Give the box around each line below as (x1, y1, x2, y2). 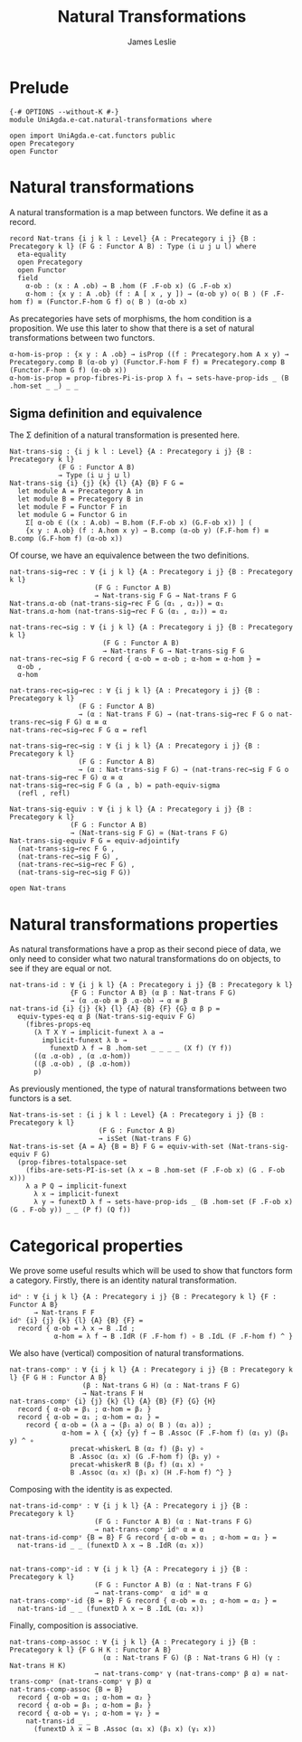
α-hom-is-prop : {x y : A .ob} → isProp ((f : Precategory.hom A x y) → (9, 350, 289, 359)
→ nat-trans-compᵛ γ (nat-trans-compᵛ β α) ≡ (94, 1670, 269, 1679)
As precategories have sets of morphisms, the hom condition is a (9, 313, 252, 324)
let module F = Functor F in (17, 503, 127, 512)
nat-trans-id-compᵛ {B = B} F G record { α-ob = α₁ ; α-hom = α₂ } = (9, 1533, 278, 1542)
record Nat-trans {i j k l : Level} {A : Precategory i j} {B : (9, 233, 257, 243)
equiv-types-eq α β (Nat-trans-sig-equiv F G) (17, 1012, 196, 1022)
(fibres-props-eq (25, 1020, 91, 1030)
